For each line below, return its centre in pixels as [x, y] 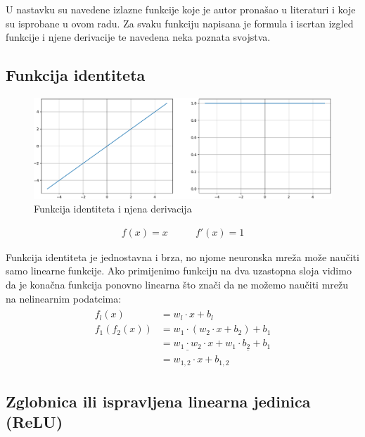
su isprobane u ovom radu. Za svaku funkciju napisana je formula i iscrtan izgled [180, 23]
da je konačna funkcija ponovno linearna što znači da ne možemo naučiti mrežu [177, 285]
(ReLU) [34, 422]
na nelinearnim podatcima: [64, 298]
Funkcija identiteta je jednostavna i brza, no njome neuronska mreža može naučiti [182, 256]
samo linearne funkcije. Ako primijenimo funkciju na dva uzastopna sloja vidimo [179, 271]
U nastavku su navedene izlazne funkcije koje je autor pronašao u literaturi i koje [181, 9]
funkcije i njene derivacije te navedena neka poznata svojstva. [138, 37]
